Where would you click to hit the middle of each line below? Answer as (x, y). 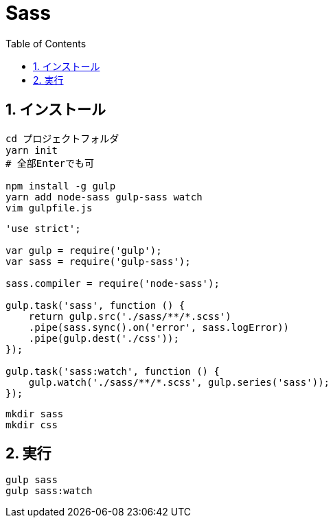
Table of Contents (46, 43)
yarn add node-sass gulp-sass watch (104, 197)
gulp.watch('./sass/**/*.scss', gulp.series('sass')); (179, 382)
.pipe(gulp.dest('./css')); (104, 338)
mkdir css (32, 425)
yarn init (32, 150)
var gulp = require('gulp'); (84, 250)
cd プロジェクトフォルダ (62, 138)
